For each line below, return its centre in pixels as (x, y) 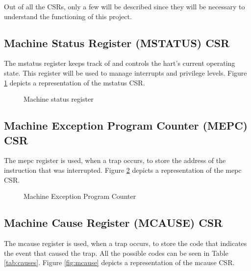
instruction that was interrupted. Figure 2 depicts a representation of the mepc (123, 170)
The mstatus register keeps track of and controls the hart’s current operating (120, 63)
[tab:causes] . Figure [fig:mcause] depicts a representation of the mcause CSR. (119, 262)
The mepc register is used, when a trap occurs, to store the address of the (115, 160)
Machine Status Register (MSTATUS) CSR (117, 42)
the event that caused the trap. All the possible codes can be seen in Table (116, 253)
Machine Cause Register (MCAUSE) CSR (113, 223)
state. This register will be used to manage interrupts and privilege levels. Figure (125, 72)
